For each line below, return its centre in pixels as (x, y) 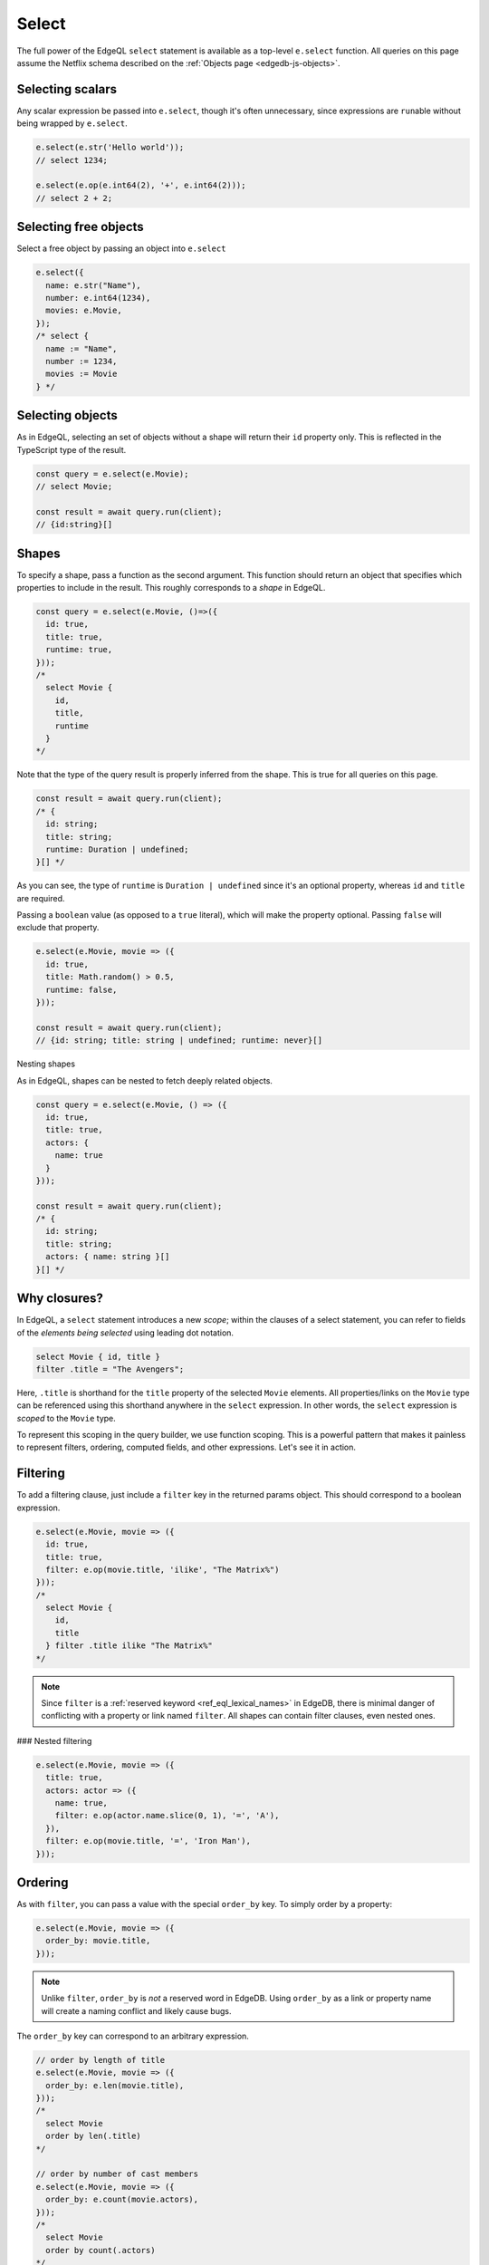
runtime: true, (79, 650)
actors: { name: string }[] (108, 1257)
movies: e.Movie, (84, 311)
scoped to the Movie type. (67, 1418)
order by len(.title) (94, 2136)
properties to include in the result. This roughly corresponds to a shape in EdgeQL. (171, 588)
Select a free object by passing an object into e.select (121, 248)
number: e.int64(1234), (98, 298)
